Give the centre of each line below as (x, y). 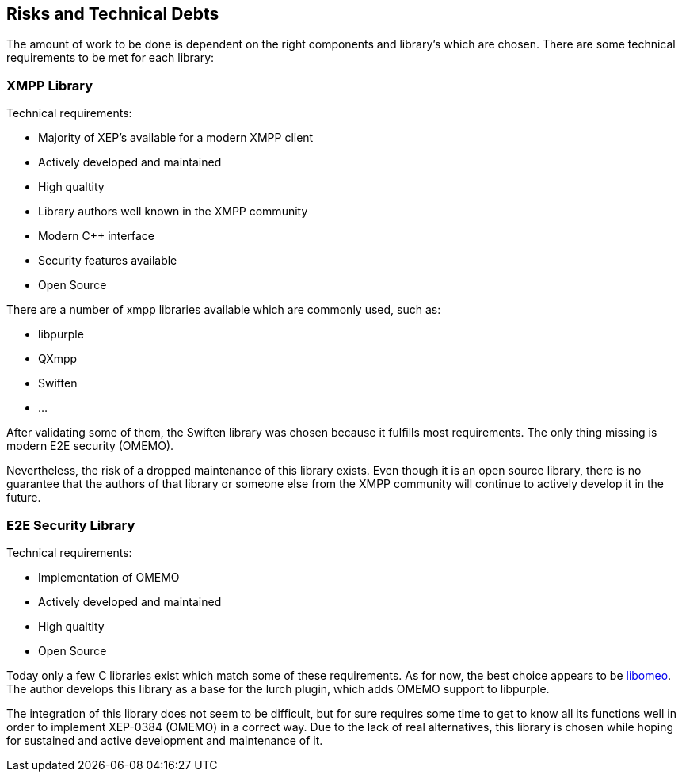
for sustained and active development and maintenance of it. (165, 740)
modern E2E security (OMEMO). (90, 446)
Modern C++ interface (96, 236)
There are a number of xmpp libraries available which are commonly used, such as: (224, 310)
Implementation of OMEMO (109, 577)
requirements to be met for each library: (110, 58)
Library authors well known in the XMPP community (173, 212)
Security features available (108, 261)
